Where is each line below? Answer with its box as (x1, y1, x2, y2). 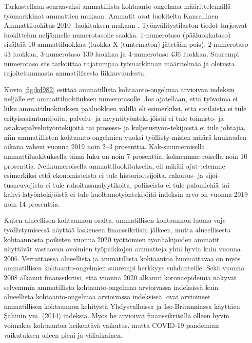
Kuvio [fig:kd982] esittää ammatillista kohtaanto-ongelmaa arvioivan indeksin (4, 84, 235, 94)
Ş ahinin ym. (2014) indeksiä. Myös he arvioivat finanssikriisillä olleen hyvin (4, 310, 230, 321)
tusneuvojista (4, 179, 44, 190)
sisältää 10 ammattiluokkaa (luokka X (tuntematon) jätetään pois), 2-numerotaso (4, 39, 248, 49)
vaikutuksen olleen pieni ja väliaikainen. (4, 329, 123, 340)
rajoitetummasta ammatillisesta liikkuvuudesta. (4, 68, 146, 78)
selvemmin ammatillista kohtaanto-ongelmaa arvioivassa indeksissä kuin (4, 282, 219, 292)
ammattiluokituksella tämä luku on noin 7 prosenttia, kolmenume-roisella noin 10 (4, 151, 248, 161)
